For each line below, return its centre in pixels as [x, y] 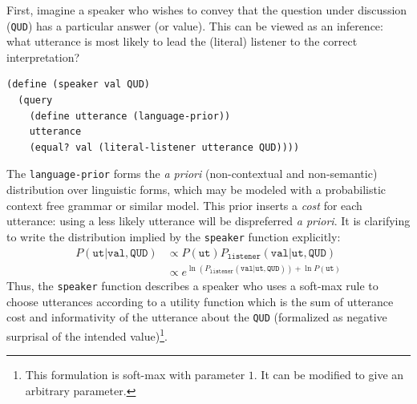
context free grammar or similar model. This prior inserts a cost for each [184, 205]
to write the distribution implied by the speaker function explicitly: [174, 236]
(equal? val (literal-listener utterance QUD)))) [164, 147]
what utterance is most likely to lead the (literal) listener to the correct [182, 41]
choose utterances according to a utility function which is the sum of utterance [200, 301]
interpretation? [43, 57]
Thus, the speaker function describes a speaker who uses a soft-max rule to [192, 286]
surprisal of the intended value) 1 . [87, 334]
